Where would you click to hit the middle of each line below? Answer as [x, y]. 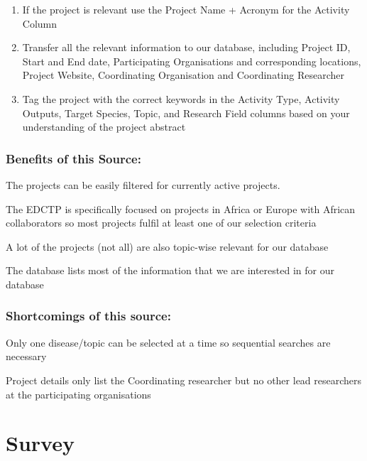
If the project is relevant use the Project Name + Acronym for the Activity [186, 9]
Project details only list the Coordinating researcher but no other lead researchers [184, 380]
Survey [40, 443]
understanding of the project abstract [104, 127]
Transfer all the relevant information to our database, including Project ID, [186, 47]
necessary [26, 356]
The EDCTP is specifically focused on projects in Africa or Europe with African [181, 208]
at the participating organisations [78, 394]
